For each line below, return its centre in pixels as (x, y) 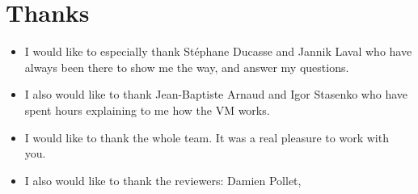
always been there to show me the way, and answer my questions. (187, 67)
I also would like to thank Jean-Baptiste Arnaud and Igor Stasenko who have (216, 94)
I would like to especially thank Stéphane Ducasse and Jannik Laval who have (218, 51)
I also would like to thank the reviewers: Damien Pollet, (163, 180)
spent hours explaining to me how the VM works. (147, 110)
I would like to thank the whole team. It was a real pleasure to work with (207, 137)
